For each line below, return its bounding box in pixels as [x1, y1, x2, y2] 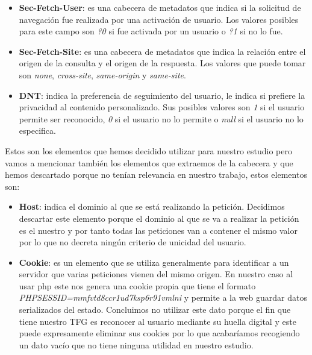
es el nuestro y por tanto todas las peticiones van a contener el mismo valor [19, 224, 298, 236]
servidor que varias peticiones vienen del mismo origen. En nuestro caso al [19, 268, 293, 280]
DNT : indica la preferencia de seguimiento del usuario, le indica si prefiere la [19, 89, 305, 101]
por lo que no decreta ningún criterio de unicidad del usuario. [19, 236, 246, 248]
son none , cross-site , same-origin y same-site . [19, 68, 186, 81]
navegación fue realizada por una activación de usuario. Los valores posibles [19, 13, 299, 25]
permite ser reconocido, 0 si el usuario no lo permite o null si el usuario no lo [19, 112, 304, 125]
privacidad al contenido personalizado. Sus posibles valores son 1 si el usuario [19, 101, 305, 113]
